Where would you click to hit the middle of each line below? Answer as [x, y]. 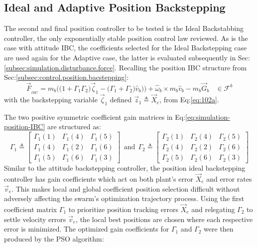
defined [121, 100]
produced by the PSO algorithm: [54, 238]
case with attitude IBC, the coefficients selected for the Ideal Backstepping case [126, 48]
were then [219, 229]
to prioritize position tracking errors [123, 209]
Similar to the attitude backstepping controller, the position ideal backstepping [125, 168]
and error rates [229, 178]
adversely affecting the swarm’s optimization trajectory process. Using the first [124, 198]
